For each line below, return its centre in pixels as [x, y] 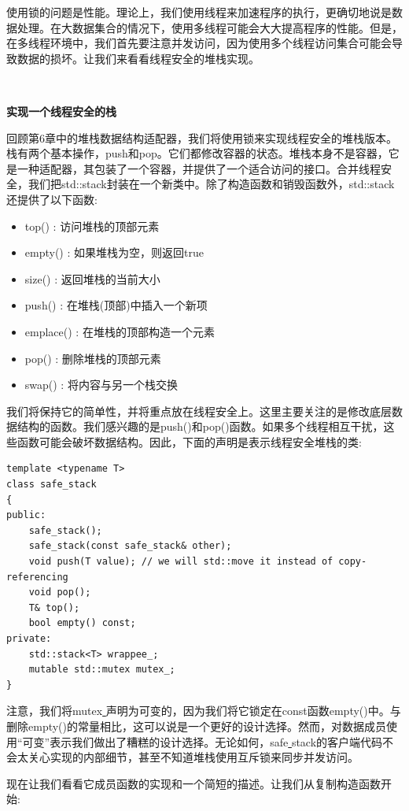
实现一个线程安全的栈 [61, 111]
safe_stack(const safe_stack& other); [130, 546]
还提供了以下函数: [52, 199]
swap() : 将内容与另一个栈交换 [101, 385]
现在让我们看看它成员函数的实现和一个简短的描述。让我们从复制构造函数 [193, 783]
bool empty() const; [82, 623]
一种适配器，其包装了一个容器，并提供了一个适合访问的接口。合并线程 [199, 168]
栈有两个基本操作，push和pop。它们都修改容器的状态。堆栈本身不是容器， [197, 153]
